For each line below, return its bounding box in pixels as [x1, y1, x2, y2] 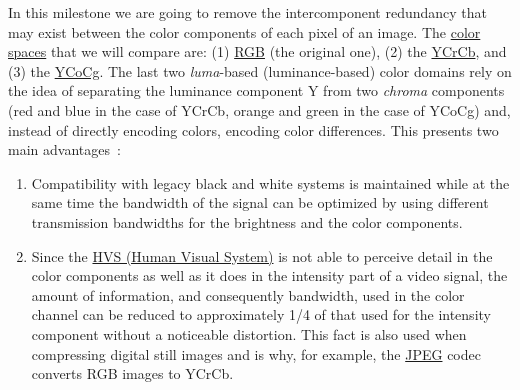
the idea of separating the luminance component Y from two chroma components [8, 80, 505, 101]
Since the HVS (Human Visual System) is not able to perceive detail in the [31, 245, 493, 266]
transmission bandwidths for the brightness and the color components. [31, 211, 463, 232]
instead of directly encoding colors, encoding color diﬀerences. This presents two [8, 119, 499, 140]
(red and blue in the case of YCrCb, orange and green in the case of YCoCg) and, [8, 99, 511, 120]
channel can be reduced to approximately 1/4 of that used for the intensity [31, 304, 491, 325]
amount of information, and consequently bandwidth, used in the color [31, 284, 465, 305]
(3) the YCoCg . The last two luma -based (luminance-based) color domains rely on [8, 60, 512, 81]
